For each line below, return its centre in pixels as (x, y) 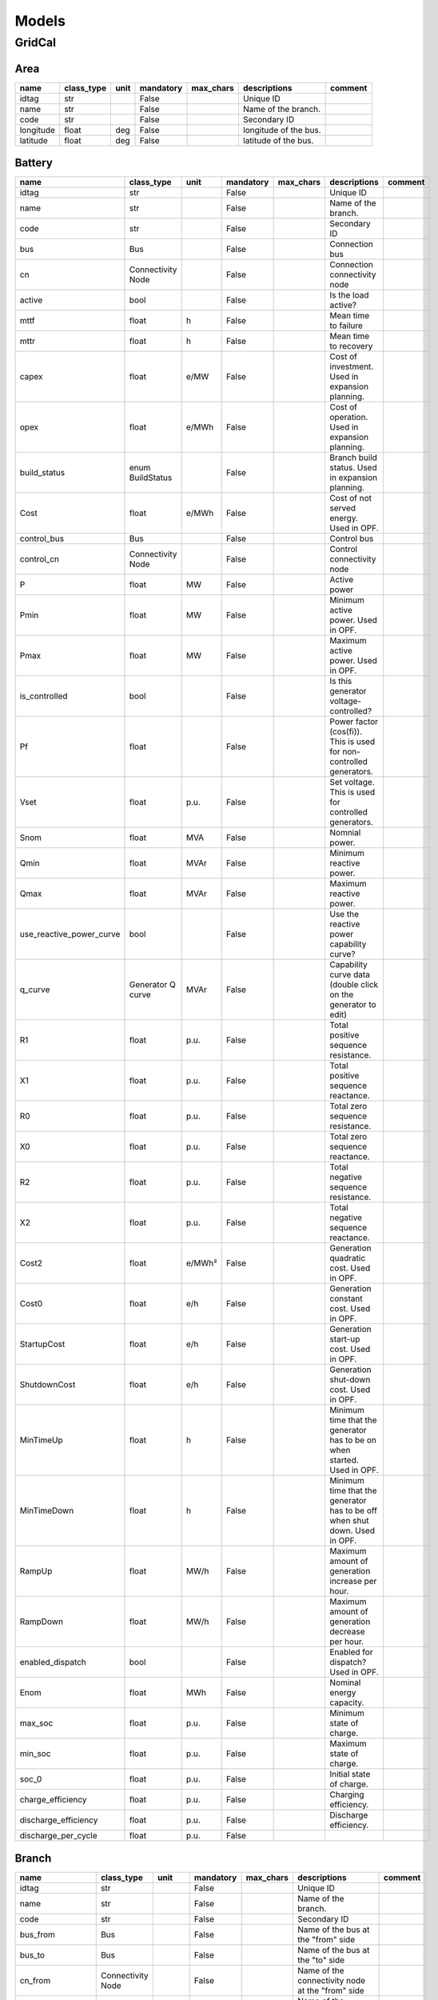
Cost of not (350, 498)
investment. (352, 366)
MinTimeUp (41, 1440)
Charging (347, 1794)
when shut (349, 1521)
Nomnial (345, 833)
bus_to (32, 1954)
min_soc (35, 1754)
